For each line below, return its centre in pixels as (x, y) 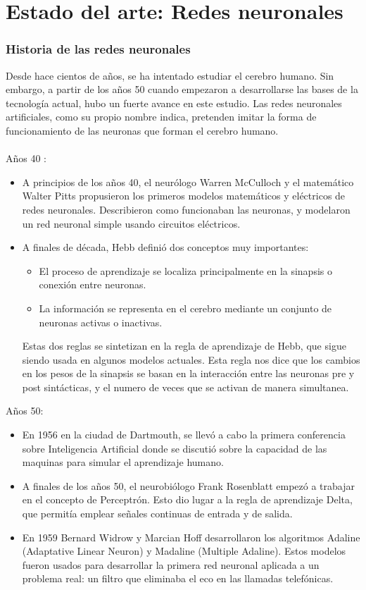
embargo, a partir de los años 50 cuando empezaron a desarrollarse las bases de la (182, 89)
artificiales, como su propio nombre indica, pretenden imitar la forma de (161, 117)
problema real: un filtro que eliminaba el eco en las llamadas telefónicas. (178, 578)
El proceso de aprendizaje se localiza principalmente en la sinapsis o (185, 270)
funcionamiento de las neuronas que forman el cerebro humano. (142, 130)
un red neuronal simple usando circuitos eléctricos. (131, 223)
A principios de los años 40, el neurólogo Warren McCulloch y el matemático (188, 182)
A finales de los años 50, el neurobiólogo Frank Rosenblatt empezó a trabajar (188, 485)
